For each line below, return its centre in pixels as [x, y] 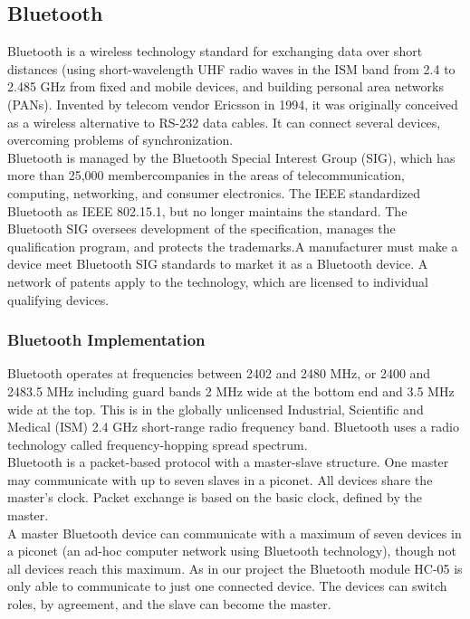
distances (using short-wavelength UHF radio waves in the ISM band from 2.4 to [231, 68]
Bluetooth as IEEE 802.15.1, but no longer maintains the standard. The [207, 210]
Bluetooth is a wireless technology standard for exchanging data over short [215, 51]
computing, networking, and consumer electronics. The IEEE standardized [214, 192]
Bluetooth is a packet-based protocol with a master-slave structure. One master [228, 462]
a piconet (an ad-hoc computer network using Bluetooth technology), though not [232, 551]
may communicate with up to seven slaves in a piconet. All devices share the [220, 479]
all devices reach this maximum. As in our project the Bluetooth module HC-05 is [235, 568]
